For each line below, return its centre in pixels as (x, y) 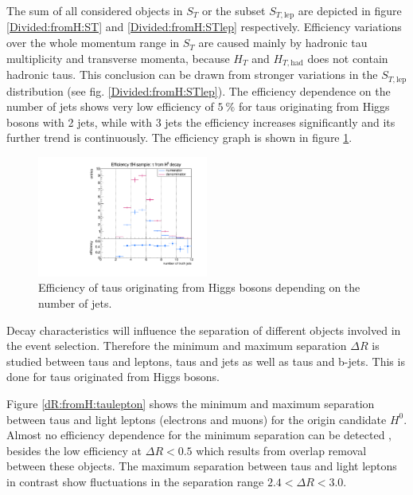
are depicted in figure (350, 10)
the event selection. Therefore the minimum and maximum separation (177, 346)
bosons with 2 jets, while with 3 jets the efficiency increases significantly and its (201, 122)
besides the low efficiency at (74, 450)
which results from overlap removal (281, 450)
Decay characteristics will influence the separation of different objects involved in (204, 330)
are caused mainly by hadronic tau (283, 43)
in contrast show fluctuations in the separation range (135, 481)
